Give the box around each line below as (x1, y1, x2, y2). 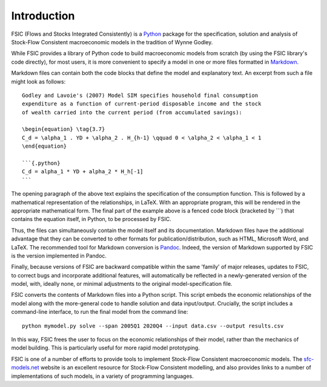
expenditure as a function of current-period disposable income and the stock (22, 101, 262, 107)
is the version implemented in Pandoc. (11, 252, 107, 259)
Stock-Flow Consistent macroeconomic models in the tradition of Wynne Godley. (11, 38, 213, 45)
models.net (11, 364, 39, 371)
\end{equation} (22, 143, 67, 150)
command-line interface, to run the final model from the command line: (11, 308, 188, 316)
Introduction (11, 9, 75, 22)
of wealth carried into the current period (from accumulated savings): (22, 109, 242, 116)
